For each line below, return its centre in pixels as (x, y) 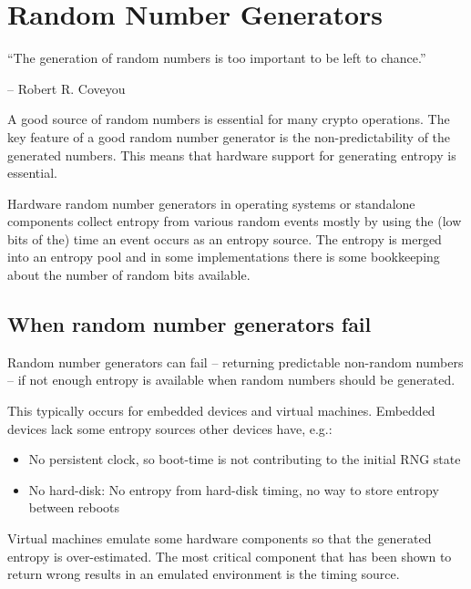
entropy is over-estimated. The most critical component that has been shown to (230, 556)
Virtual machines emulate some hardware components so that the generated (220, 538)
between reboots (74, 507)
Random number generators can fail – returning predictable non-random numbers (235, 362)
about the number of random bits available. (129, 275)
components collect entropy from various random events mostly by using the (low (235, 221)
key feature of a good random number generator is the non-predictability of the (229, 136)
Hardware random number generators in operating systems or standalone (211, 203)
